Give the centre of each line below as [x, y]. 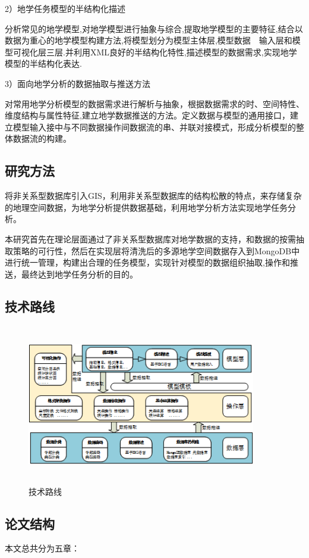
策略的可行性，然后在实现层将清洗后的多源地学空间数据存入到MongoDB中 [156, 250]
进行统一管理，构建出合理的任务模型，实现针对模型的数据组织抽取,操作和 [147, 262]
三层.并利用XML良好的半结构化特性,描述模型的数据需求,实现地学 [171, 52]
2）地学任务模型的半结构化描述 [65, 8]
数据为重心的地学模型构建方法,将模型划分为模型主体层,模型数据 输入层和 [149, 40]
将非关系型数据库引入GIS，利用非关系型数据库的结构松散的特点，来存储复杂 [153, 196]
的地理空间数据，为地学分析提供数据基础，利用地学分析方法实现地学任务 [146, 207]
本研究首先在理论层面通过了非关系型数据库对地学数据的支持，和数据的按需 [150, 239]
